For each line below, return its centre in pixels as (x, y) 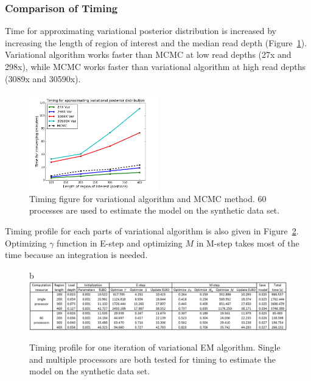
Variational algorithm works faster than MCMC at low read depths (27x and (148, 54)
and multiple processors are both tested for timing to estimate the (152, 359)
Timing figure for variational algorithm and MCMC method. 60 (148, 198)
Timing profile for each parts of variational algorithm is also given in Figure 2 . (152, 230)
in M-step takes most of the (248, 243)
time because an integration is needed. (76, 255)
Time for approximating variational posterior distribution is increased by (141, 31)
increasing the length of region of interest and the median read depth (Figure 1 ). (156, 42)
